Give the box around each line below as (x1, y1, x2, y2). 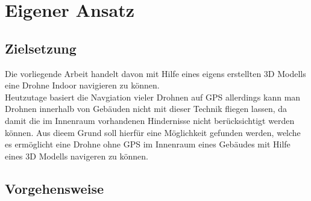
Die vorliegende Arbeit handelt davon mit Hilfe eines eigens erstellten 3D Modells (5, 67, 306, 79)
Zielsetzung (5, 39, 77, 57)
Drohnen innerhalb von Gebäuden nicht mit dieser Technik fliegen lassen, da (5, 102, 287, 115)
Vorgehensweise (5, 179, 104, 197)
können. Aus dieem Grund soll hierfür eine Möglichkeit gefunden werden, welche (5, 126, 301, 138)
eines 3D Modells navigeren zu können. (5, 149, 148, 162)
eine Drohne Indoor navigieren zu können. (5, 79, 160, 91)
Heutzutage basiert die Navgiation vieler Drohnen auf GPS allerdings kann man (5, 90, 301, 103)
